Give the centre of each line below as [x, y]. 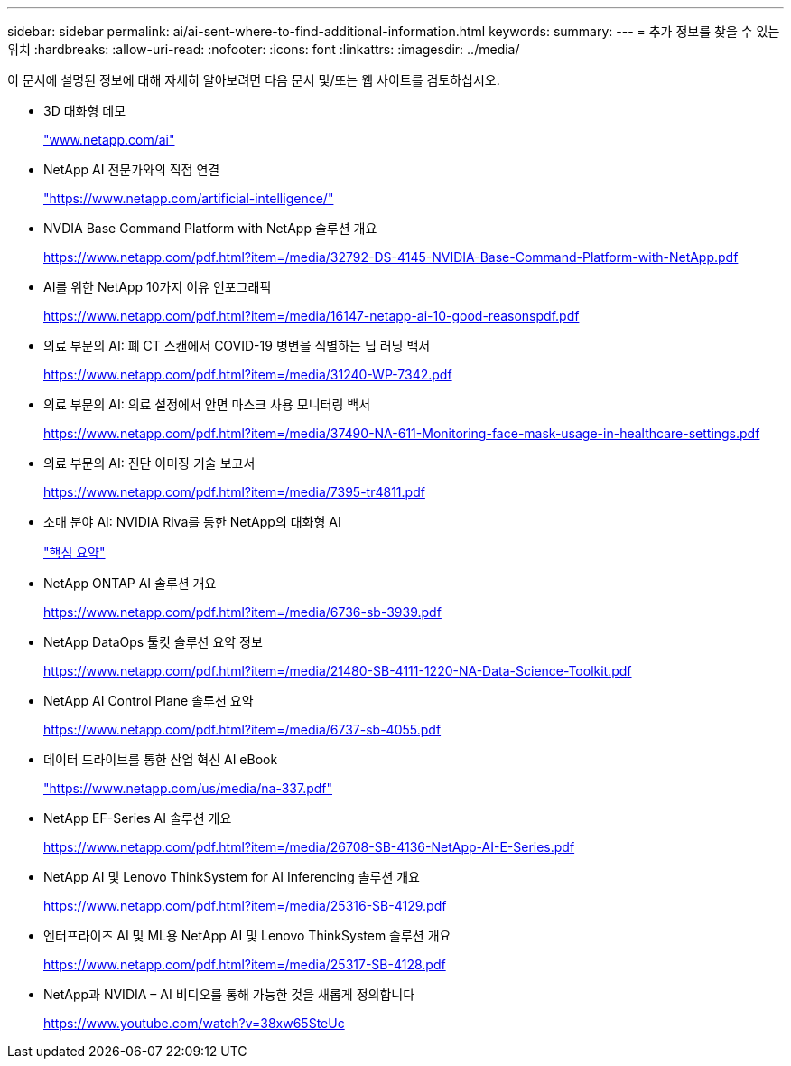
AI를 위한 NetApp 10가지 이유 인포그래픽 [158, 287]
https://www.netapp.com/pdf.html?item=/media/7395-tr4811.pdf [234, 492]
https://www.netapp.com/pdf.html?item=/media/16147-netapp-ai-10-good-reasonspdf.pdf [312, 316]
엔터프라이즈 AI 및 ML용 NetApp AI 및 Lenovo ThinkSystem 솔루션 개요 [247, 935]
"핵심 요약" [74, 552]
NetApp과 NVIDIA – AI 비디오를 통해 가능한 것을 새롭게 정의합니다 [229, 994]
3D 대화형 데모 [85, 111]
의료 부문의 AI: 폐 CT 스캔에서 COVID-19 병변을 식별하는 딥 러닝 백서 [237, 346]
